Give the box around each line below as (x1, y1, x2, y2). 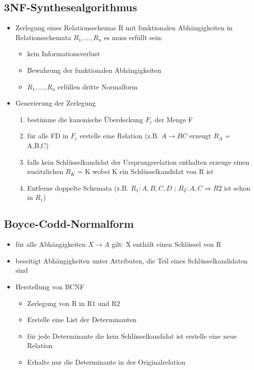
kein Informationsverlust (27, 48, 100, 59)
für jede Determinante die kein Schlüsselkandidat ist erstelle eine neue (27, 330, 237, 341)
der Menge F (154, 114, 193, 124)
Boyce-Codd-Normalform (4, 216, 134, 231)
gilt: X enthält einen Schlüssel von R (112, 239, 222, 249)
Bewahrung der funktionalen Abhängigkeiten (27, 65, 162, 75)
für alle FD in (27, 131, 69, 141)
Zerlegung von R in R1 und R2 (27, 298, 120, 308)
